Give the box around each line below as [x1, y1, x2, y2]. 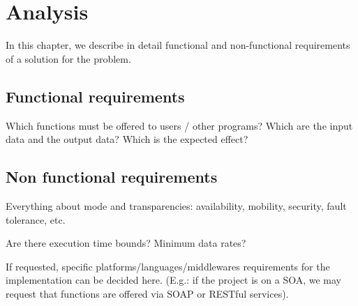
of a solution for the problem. [6, 51, 131, 66]
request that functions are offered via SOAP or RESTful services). [6, 286, 289, 300]
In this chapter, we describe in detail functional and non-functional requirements [6, 38, 350, 52]
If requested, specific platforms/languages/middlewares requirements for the [6, 259, 330, 273]
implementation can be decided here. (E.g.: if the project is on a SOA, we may [6, 273, 341, 287]
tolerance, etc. [6, 212, 66, 227]
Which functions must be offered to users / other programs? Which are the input [6, 118, 353, 132]
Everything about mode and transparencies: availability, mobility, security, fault [6, 198, 347, 213]
